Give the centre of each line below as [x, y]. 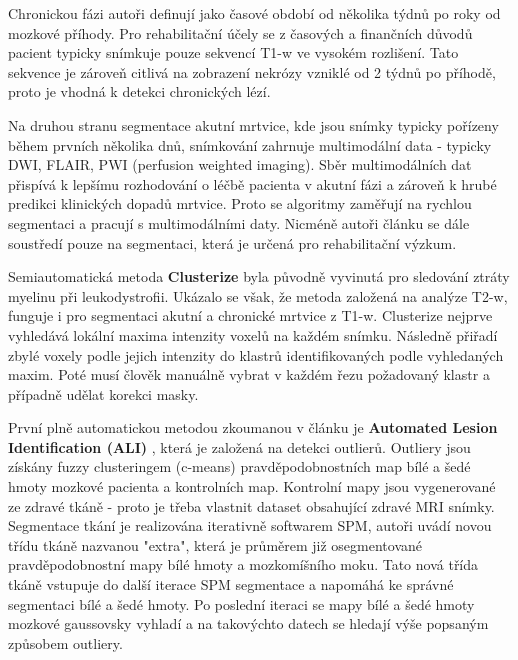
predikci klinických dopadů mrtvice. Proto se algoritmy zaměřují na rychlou [240, 203]
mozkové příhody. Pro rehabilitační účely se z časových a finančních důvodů [240, 32]
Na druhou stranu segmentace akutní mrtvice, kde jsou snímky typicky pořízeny [253, 124]
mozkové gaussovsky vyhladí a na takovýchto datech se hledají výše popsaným [248, 623]
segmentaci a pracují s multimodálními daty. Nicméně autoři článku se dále [239, 222]
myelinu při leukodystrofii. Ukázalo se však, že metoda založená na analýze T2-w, [258, 295]
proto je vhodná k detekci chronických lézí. [139, 91]
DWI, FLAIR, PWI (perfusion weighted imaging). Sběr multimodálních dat [240, 164]
